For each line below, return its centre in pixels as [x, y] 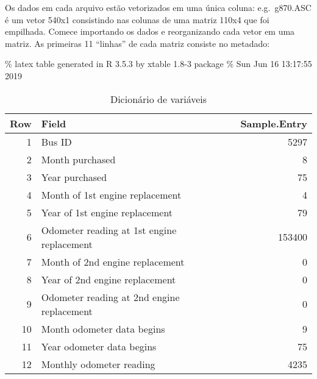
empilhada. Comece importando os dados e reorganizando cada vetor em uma [150, 31]
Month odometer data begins [103, 328]
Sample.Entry [274, 123]
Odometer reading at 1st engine [109, 230]
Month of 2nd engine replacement [113, 261]
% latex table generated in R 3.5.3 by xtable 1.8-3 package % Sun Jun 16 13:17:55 [158, 64]
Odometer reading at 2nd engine [110, 297]
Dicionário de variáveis [158, 99]
